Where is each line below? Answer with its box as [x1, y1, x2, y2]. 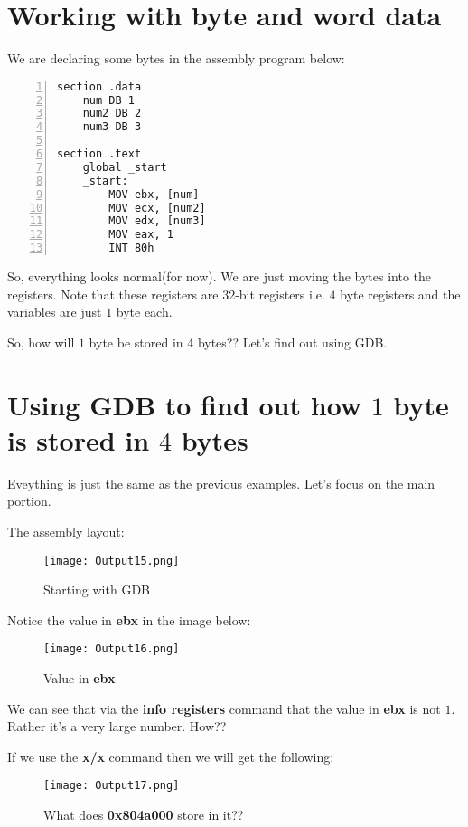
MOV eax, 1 [108, 228, 173, 242]
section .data [57, 80, 142, 93]
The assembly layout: [7, 521, 125, 540]
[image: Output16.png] [43, 642, 180, 656]
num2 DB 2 [82, 107, 142, 120]
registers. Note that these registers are [7, 284, 219, 303]
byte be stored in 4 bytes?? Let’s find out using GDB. [89, 332, 388, 351]
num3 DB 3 [82, 120, 142, 134]
